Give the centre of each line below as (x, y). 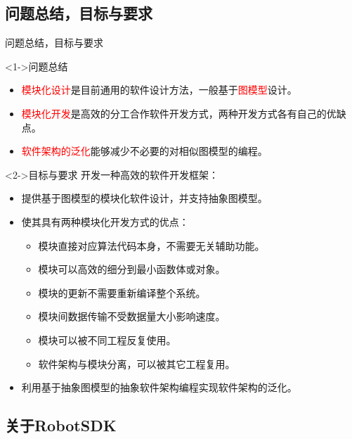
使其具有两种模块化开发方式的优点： (105, 221)
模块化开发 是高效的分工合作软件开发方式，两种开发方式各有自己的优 (179, 113)
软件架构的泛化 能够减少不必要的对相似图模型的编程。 (144, 151)
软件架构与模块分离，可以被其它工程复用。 (137, 363)
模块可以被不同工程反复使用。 (107, 339)
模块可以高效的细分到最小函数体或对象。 (132, 269)
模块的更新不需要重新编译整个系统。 (122, 292)
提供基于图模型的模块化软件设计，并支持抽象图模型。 (144, 198)
